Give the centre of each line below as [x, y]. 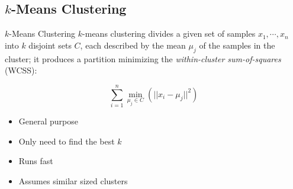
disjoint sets [50, 45]
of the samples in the [237, 45]
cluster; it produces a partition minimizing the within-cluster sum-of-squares [143, 58]
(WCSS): [21, 70]
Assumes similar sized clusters [73, 180]
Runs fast [36, 161]
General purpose [49, 121]
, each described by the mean [133, 45]
